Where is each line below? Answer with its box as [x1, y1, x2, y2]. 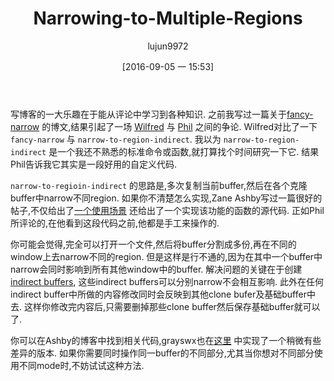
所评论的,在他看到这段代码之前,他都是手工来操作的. [10, 217, 220, 229]
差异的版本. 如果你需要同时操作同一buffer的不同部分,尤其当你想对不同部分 [10, 347, 315, 359]
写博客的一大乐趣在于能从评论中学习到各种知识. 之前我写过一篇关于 [10, 108, 287, 120]
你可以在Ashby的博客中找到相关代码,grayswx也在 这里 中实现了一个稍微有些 [10, 334, 322, 346]
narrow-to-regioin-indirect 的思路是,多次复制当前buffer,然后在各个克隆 [10, 179, 308, 191]
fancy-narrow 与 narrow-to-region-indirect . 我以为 [10, 133, 222, 145]
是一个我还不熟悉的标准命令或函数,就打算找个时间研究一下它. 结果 [48, 145, 320, 157]
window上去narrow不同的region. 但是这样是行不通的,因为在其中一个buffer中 [10, 250, 323, 262]
